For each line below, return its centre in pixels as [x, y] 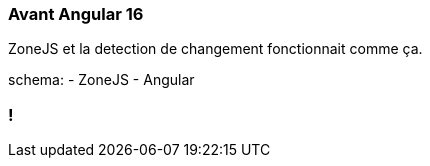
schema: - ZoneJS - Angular [101, 80]
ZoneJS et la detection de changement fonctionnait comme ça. [215, 49]
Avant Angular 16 [76, 14]
